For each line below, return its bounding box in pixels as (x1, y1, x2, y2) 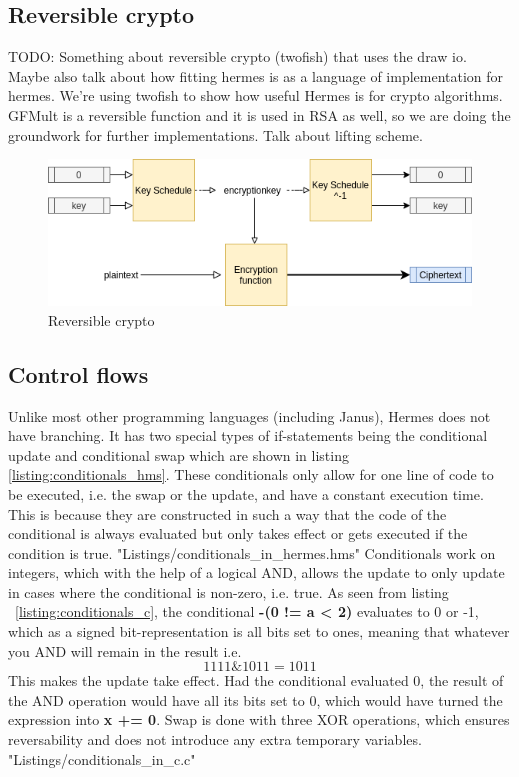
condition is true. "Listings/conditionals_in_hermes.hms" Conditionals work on (8, 542, 496, 563)
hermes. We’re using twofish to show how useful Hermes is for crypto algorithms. (8, 85, 503, 106)
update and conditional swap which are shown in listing (8, 444, 349, 465)
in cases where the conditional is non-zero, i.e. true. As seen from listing (8, 581, 449, 602)
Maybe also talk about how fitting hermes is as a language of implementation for (8, 65, 504, 86)
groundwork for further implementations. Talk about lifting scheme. (8, 124, 423, 145)
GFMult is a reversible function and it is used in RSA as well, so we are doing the (8, 104, 511, 125)
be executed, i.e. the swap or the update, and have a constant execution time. (8, 483, 484, 504)
